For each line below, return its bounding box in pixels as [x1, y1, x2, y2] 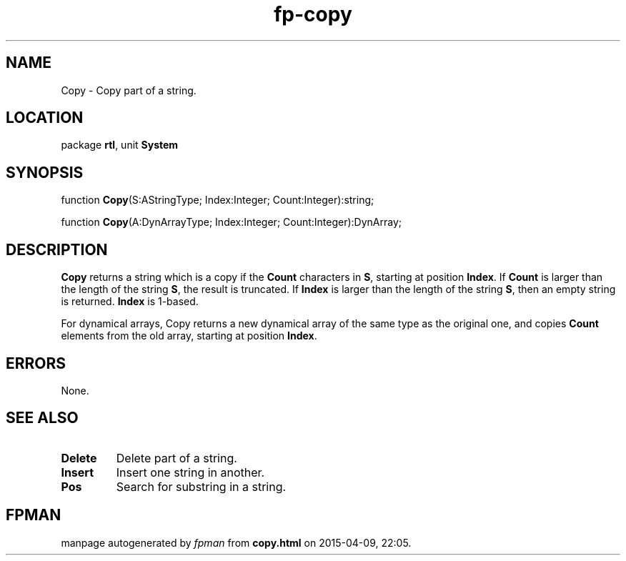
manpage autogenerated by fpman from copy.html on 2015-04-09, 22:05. [61, 536, 412, 549]
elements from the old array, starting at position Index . [61, 329, 317, 342]
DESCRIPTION [6, 240, 108, 259]
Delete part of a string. [116, 450, 237, 465]
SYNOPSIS [6, 163, 84, 182]
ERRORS [6, 354, 66, 372]
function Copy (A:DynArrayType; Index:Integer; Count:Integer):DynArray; [61, 216, 402, 229]
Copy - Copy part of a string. [61, 84, 197, 96]
